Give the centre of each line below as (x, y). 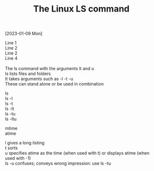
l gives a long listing (25, 143)
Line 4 (11, 58)
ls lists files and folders (28, 74)
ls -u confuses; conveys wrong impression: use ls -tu (58, 163)
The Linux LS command (81, 9)
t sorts (11, 148)
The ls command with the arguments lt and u (50, 69)
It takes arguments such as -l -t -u (39, 79)
